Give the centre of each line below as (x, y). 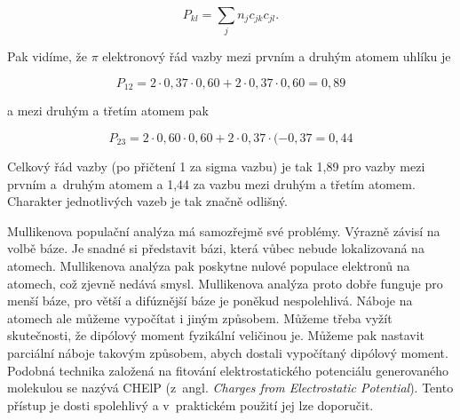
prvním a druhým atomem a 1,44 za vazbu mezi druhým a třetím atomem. (211, 183)
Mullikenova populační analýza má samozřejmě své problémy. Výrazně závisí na (224, 230)
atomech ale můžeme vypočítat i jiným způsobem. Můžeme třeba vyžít (200, 317)
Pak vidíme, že (48, 56)
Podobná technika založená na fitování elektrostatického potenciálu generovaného (228, 370)
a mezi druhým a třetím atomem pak (108, 111)
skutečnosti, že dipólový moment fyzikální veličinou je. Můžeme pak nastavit (216, 335)
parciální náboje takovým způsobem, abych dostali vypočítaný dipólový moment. (228, 352)
